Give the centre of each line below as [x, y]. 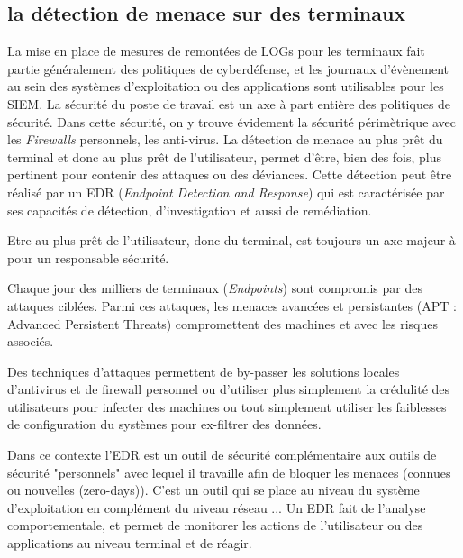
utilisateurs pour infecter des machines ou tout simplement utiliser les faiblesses [227, 406]
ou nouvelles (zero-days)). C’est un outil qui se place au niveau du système [213, 490]
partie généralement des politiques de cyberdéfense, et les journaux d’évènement [228, 68]
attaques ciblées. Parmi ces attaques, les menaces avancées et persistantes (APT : [232, 305]
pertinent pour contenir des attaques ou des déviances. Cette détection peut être [230, 174]
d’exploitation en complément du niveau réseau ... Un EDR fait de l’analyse [217, 507]
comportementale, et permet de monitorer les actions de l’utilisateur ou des [215, 525]
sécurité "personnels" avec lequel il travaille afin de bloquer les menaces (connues [229, 472]
